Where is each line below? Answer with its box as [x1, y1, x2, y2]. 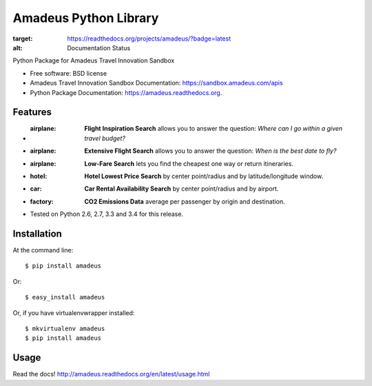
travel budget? [84, 134, 125, 142]
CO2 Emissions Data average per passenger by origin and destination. [84, 197, 285, 206]
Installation [12, 228, 62, 239]
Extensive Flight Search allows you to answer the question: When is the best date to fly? [84, 147, 337, 155]
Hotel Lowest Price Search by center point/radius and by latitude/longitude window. [84, 172, 324, 180]
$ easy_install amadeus [25, 293, 105, 301]
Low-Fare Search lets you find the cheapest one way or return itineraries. [84, 159, 294, 168]
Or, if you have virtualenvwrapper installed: [12, 308, 135, 317]
